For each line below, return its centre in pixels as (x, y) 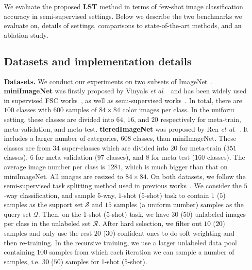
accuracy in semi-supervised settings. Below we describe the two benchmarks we (123, 16)
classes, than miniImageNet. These (185, 138)
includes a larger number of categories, (61, 138)
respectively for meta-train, (201, 119)
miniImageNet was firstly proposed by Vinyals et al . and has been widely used (125, 91)
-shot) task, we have (139, 214)
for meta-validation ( (67, 157)
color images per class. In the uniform (179, 110)
